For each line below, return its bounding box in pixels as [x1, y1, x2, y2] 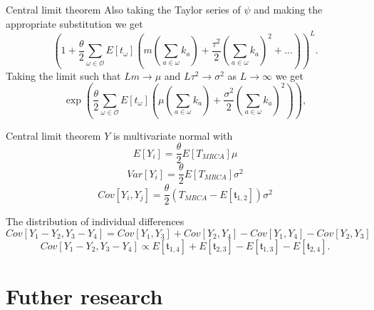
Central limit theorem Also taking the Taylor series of [6, 2, 241, 16]
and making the [254, 2, 323, 16]
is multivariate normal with [113, 128, 233, 143]
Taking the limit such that [6, 68, 121, 83]
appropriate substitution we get [6, 16, 143, 31]
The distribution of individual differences [6, 214, 185, 229]
